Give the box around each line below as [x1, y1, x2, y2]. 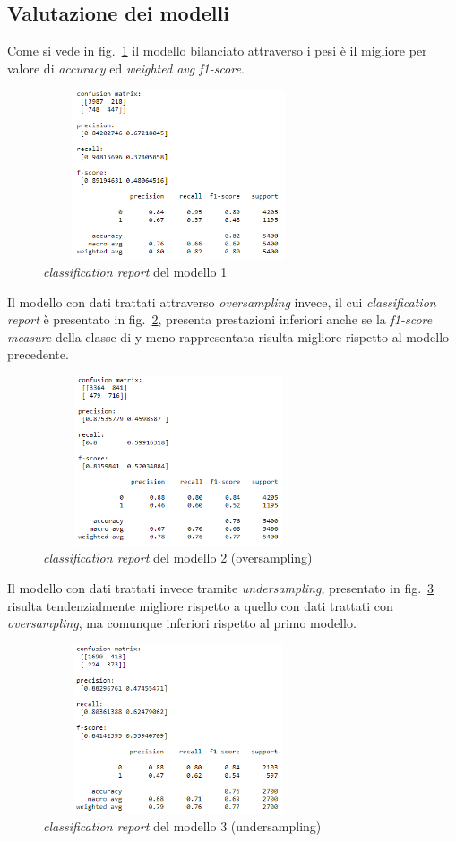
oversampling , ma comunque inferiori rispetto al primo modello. [7, 614, 357, 632]
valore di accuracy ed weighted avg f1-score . [7, 58, 245, 77]
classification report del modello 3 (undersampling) [43, 817, 322, 836]
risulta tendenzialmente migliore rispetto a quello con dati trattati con [7, 596, 393, 614]
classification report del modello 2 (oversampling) [43, 548, 313, 567]
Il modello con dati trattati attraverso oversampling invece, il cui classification [7, 292, 436, 311]
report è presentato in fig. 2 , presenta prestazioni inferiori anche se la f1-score [7, 310, 433, 329]
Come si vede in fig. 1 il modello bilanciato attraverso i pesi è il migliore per [7, 41, 427, 60]
